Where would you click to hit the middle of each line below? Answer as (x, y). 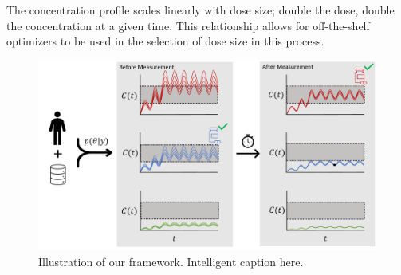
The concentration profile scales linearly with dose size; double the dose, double (200, 10)
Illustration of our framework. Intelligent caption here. (171, 261)
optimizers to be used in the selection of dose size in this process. (165, 41)
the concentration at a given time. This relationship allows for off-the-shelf (188, 25)
